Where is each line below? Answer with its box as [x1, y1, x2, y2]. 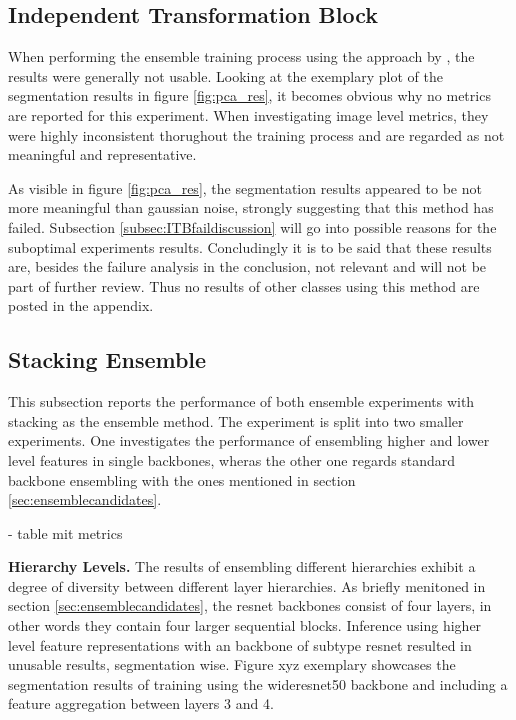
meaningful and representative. [8, 144, 197, 165]
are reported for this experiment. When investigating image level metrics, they [8, 104, 489, 125]
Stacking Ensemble [8, 344, 207, 375]
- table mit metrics [8, 522, 123, 543]
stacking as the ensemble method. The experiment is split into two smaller [8, 410, 464, 431]
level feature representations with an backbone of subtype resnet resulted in [8, 634, 472, 655]
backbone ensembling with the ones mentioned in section [8, 469, 356, 490]
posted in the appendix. [8, 295, 154, 316]
